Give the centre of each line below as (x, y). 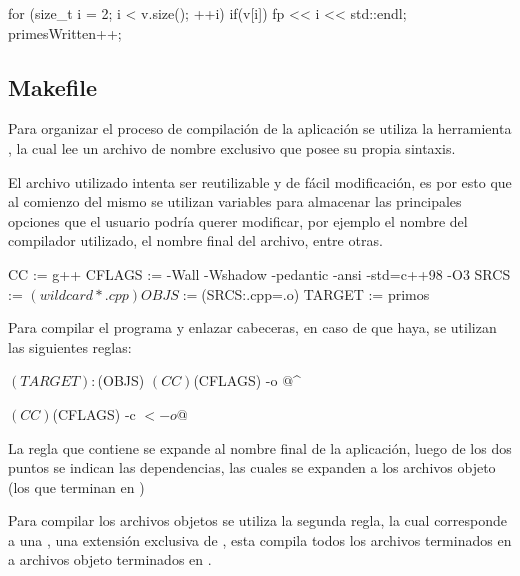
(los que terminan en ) (76, 486)
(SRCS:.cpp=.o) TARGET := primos (315, 293)
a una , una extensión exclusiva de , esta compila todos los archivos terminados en (260, 539)
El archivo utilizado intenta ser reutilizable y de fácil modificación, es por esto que (260, 181)
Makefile (52, 86)
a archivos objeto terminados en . (110, 559)
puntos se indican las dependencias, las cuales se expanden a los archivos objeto (252, 467)
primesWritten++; (65, 32)
